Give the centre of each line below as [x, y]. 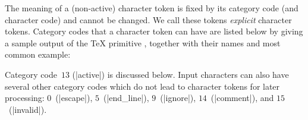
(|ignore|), [178, 98]
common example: [38, 54]
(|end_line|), [126, 98]
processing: [25, 98]
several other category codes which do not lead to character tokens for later [142, 86]
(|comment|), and [242, 98]
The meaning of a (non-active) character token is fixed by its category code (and [152, 8]
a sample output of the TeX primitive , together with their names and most [143, 42]
